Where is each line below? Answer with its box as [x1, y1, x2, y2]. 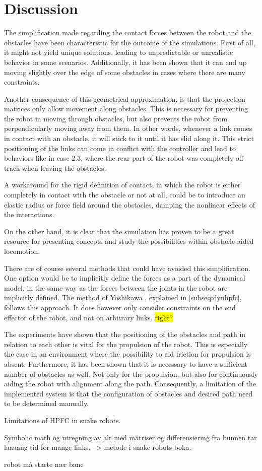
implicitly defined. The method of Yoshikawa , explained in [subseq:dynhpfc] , [4, 292, 242, 303]
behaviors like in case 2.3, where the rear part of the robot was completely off [4, 153, 243, 163]
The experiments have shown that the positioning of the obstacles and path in [4, 329, 246, 340]
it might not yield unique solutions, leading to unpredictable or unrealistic [4, 47, 233, 57]
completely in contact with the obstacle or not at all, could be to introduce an [4, 189, 245, 200]
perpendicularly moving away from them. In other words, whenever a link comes [4, 123, 252, 133]
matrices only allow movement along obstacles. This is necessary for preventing [4, 103, 248, 114]
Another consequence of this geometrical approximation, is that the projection [4, 93, 246, 104]
